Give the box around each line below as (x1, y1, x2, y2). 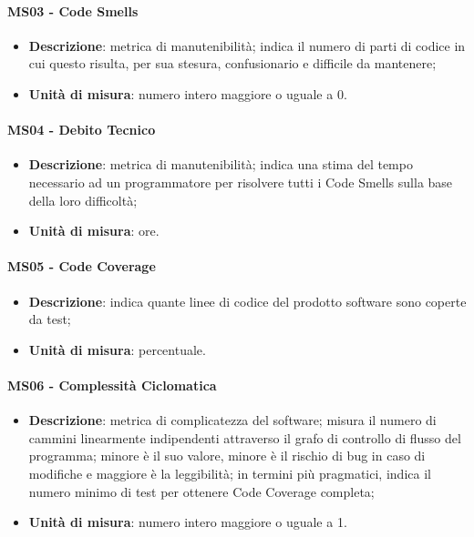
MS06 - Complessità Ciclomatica (7, 375, 217, 394)
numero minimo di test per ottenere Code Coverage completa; (28, 481, 375, 501)
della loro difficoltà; (28, 190, 138, 209)
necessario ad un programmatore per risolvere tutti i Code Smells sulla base (28, 172, 453, 191)
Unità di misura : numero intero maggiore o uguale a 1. (28, 512, 347, 532)
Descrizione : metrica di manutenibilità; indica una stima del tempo (28, 155, 413, 174)
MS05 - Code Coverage (7, 257, 156, 276)
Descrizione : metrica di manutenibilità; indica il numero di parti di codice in (28, 35, 466, 55)
